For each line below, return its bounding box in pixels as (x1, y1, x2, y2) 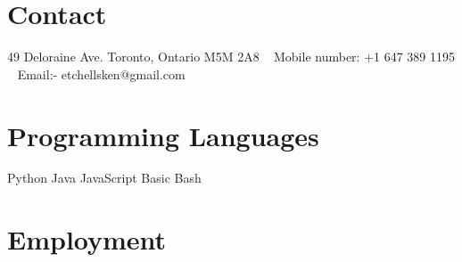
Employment (7, 221, 167, 258)
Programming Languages (7, 117, 319, 153)
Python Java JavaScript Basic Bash (7, 168, 202, 187)
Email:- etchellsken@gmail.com (17, 64, 186, 83)
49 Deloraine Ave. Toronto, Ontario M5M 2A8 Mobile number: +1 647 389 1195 (7, 47, 456, 66)
